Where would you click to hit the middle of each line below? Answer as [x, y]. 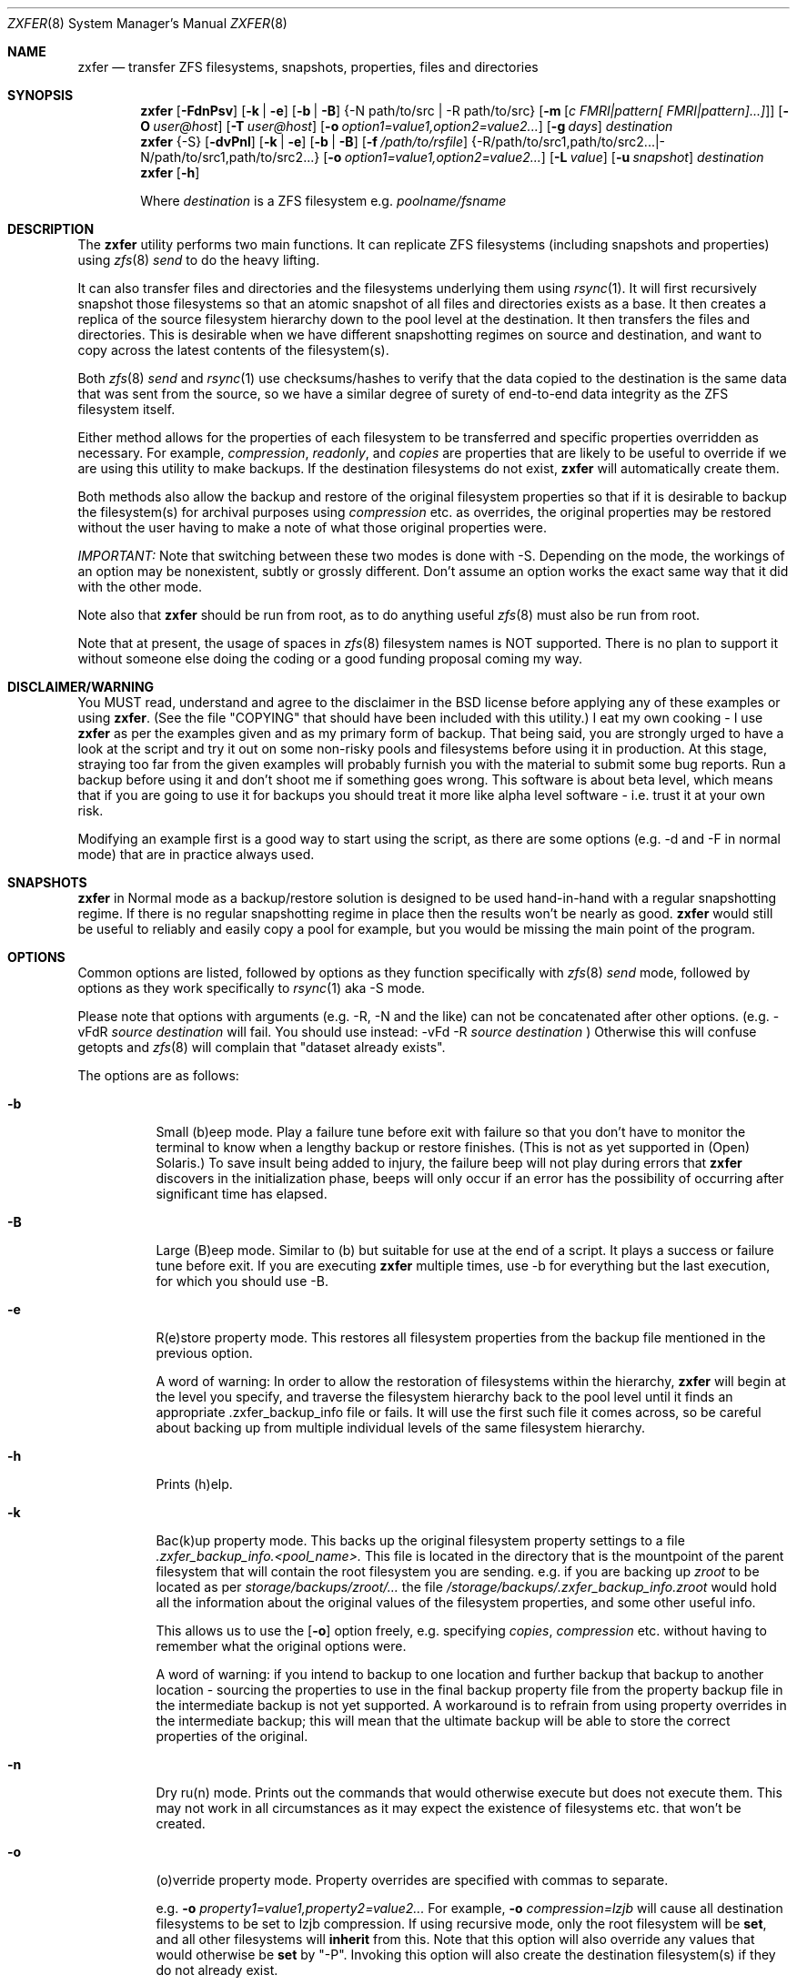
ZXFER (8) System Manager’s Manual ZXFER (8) [147, 23]
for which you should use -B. [242, 1281]
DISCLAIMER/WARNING [81, 687]
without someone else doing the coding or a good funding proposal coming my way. [330, 658]
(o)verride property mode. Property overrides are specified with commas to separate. [412, 1880]
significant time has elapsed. [242, 1194]
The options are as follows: [158, 1075]
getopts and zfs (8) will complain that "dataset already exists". [262, 1047]
